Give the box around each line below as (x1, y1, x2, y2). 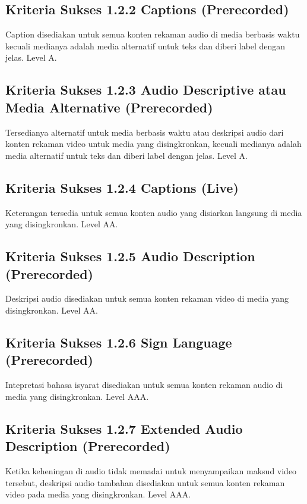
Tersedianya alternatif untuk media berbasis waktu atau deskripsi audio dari (5, 126, 284, 138)
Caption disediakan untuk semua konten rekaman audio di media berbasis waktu (5, 28, 300, 40)
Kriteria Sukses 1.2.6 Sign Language (5, 333, 232, 351)
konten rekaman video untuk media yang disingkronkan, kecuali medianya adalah (5, 137, 302, 150)
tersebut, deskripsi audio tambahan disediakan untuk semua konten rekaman (5, 476, 285, 489)
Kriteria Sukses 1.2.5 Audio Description (5, 247, 255, 265)
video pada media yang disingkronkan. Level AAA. (5, 488, 191, 500)
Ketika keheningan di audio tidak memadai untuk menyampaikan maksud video (5, 464, 297, 477)
